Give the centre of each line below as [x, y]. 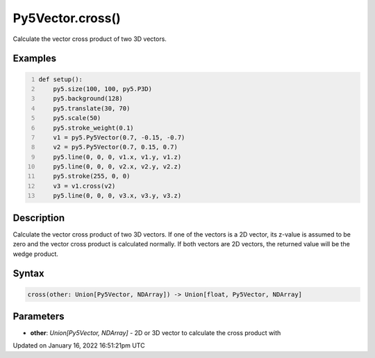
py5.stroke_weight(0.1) [94, 128]
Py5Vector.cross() [67, 18]
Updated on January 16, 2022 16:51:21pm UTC [79, 346]
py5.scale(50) [77, 118]
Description [39, 218]
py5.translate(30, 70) [92, 108]
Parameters [39, 316]
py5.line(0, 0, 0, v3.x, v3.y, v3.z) [117, 196]
